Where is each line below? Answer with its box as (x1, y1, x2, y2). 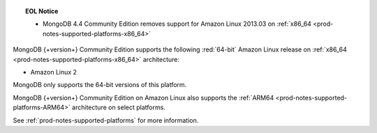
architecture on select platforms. (72, 103, 165, 111)
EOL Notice (25, 7, 59, 15)
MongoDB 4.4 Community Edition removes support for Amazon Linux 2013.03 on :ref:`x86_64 (43, 19, 312, 28)
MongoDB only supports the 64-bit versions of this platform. (13, 81, 187, 89)
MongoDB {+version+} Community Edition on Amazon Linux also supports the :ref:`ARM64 (13, 93, 274, 102)
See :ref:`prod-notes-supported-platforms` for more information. (13, 116, 199, 125)
